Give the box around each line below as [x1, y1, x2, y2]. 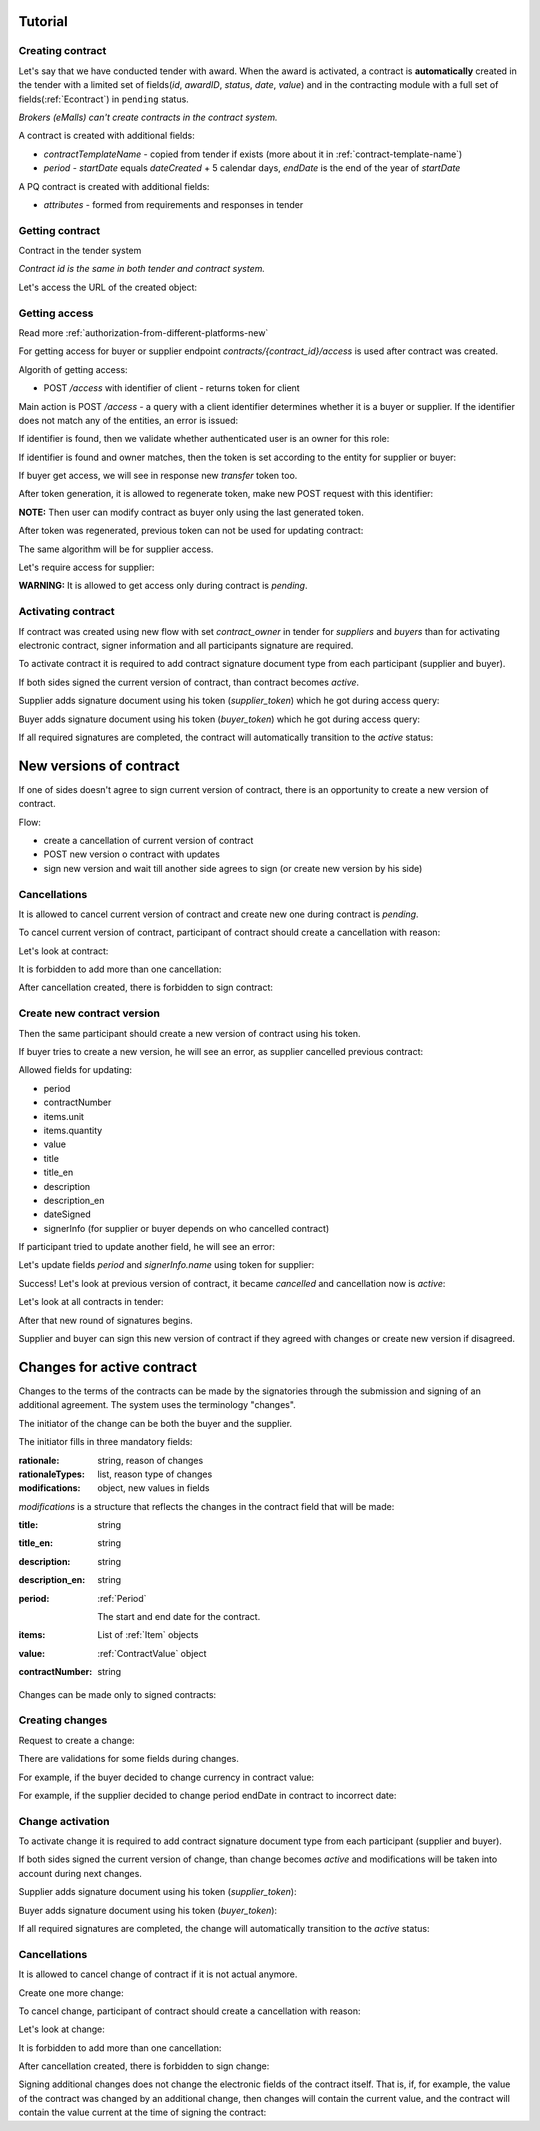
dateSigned [43, 1208, 92, 1220]
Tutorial [18, 13, 69, 30]
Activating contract [18, 605, 115, 619]
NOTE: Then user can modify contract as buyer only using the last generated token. [18, 506, 364, 518]
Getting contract [18, 223, 101, 237]
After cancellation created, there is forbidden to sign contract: [18, 981, 274, 994]
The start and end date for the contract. [97, 1611, 261, 1623]
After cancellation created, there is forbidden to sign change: [18, 2060, 270, 2072]
